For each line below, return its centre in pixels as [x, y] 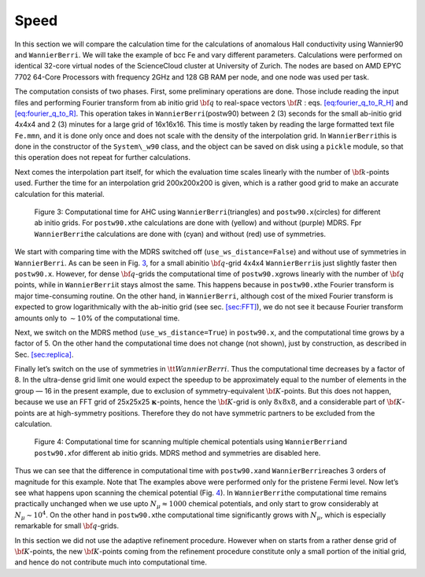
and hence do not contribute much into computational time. [111, 562]
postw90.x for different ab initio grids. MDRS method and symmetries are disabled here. [177, 453]
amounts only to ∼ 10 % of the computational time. [97, 318]
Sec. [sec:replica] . [44, 354]
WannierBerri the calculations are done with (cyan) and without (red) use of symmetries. [180, 234]
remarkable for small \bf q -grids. [67, 526]
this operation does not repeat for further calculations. [103, 157]
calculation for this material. [60, 194]
